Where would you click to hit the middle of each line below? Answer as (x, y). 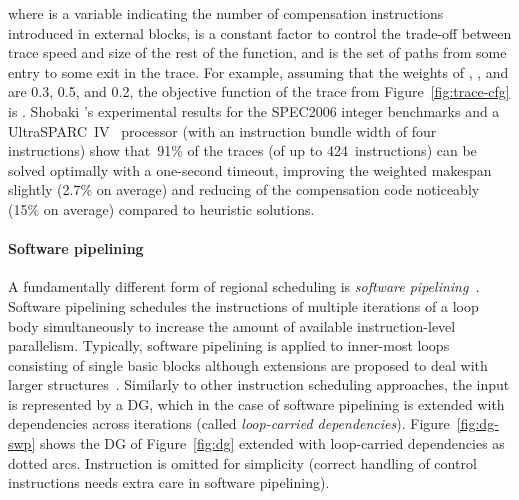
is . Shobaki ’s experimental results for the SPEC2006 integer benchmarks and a (254, 110)
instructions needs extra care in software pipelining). (169, 482)
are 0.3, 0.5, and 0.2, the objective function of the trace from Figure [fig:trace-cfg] (259, 91)
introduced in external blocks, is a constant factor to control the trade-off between (260, 32)
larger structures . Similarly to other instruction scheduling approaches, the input (259, 384)
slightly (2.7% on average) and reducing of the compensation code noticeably (244, 189)
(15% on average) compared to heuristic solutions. (161, 208)
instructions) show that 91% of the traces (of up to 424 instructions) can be (242, 150)
